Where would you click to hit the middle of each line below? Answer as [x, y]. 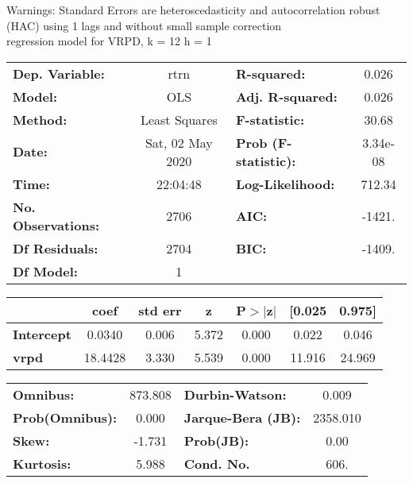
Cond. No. [217, 463]
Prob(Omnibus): [65, 417]
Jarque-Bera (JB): [242, 417]
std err [160, 310]
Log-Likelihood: [285, 184]
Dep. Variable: [59, 73]
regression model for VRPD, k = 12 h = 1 [109, 41]
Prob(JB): [216, 440]
